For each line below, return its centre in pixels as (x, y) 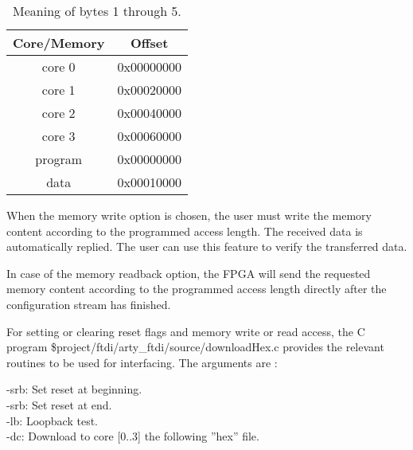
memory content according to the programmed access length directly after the (197, 289)
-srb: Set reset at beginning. (74, 389)
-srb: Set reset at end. (59, 404)
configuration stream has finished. (89, 304)
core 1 (58, 90)
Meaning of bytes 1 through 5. (97, 11)
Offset (149, 43)
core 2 (58, 113)
